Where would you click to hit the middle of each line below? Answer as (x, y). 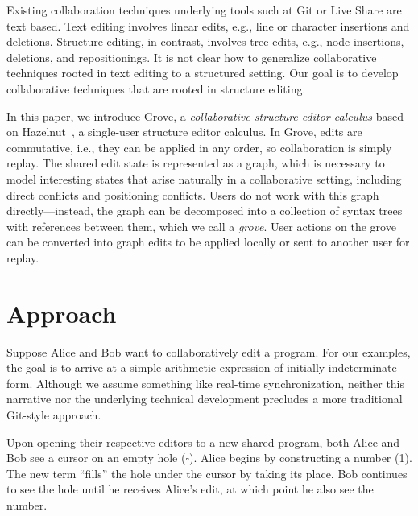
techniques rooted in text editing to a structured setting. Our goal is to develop (203, 73)
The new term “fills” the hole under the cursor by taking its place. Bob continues (207, 473)
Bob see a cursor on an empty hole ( (96, 458)
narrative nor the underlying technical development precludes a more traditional (205, 399)
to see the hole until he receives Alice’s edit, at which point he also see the (190, 489)
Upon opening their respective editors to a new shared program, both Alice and (203, 442)
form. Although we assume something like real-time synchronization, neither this (206, 383)
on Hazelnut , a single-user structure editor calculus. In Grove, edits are (184, 132)
